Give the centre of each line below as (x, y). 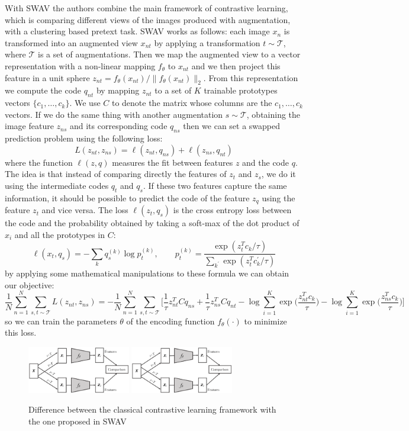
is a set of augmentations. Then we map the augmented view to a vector (169, 54)
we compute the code (43, 90)
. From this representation (251, 77)
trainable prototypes (241, 90)
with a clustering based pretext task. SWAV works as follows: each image (137, 31)
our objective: (30, 284)
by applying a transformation (207, 42)
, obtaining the (273, 114)
